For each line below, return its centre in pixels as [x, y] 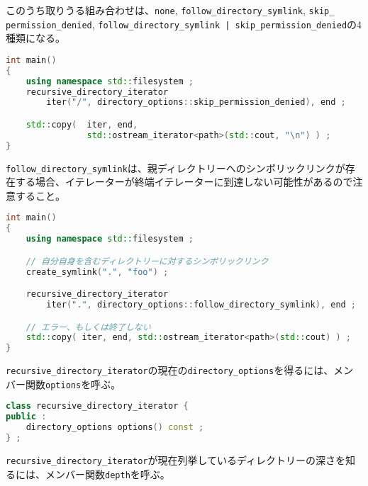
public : [26, 417]
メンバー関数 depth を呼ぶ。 [107, 474]
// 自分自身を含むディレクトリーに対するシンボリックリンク [147, 261]
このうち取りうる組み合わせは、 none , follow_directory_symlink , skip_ [170, 10]
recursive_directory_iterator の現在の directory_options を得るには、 [170, 370]
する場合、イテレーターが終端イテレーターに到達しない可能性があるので [184, 182]
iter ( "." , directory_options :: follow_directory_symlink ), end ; [201, 304]
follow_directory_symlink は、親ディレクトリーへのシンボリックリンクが [175, 168]
